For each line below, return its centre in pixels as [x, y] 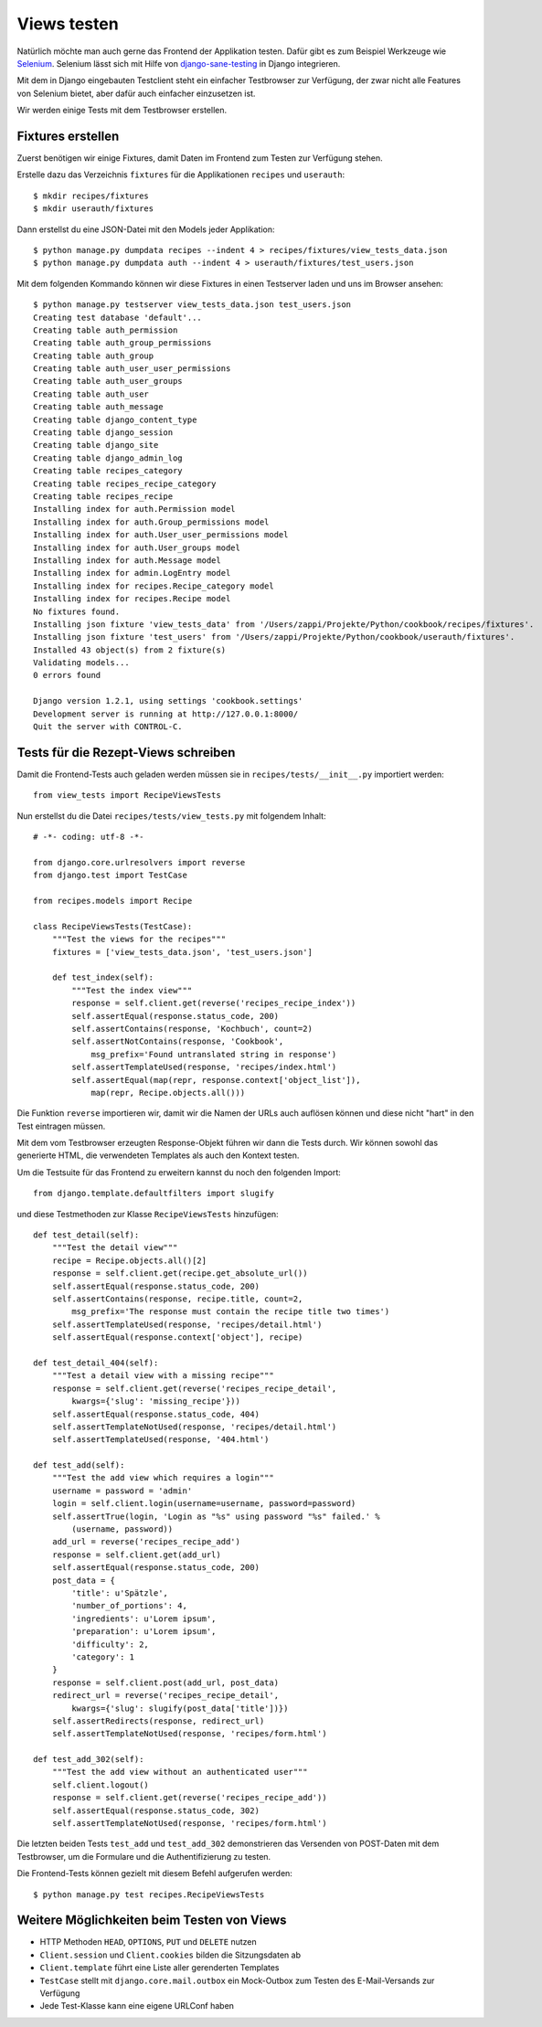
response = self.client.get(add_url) [136, 1555]
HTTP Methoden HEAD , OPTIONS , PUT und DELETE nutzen [148, 1942]
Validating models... [81, 663]
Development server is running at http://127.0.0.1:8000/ [166, 714]
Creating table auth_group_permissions [122, 343]
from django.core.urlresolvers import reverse [139, 862]
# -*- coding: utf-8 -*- [89, 837]
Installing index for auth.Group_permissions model [151, 522]
